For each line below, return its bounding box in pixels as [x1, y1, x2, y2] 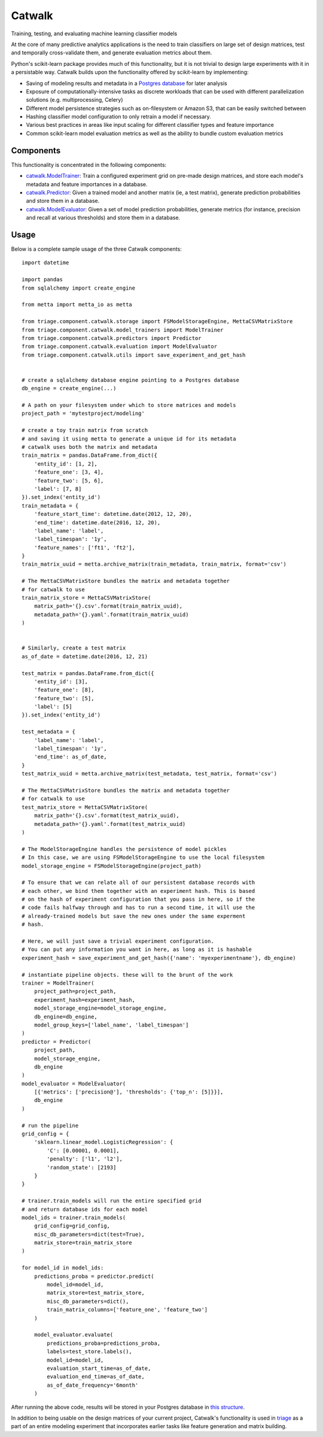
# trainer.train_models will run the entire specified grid [22, 1198, 202, 1204]
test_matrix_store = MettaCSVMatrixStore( [22, 804, 148, 810]
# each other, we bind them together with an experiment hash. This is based [22, 888, 255, 894]
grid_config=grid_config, [33, 1223, 111, 1229]
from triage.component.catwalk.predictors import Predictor [22, 335, 202, 341]
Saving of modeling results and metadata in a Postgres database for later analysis [26, 80, 227, 87]
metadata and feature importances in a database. [26, 180, 148, 188]
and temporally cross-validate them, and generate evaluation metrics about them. [11, 49, 212, 56]
